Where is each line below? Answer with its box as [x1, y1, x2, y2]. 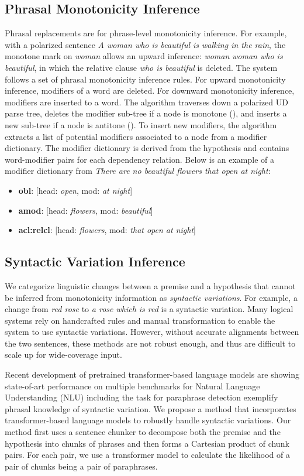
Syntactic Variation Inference [5, 252, 185, 270]
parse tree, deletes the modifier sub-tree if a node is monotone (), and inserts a [5, 107, 287, 119]
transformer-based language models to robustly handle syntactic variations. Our [5, 414, 291, 426]
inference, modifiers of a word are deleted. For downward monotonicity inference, [5, 84, 295, 97]
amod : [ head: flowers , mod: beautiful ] [18, 204, 153, 216]
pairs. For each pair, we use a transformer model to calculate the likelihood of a [5, 448, 290, 461]
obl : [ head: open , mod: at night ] [18, 184, 133, 196]
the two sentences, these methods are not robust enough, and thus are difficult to [5, 337, 296, 349]
